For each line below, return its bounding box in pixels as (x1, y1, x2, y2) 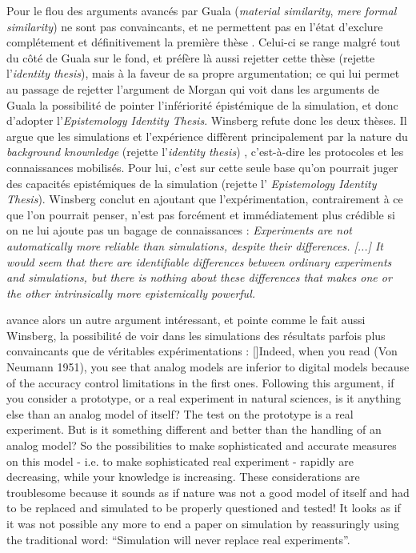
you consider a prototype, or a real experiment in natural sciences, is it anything (6, 390, 401, 407)
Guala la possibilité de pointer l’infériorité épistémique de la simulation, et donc (6, 96, 398, 113)
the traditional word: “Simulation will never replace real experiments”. (6, 531, 350, 547)
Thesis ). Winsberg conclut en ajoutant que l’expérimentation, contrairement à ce (6, 190, 403, 207)
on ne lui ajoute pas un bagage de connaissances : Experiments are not (6, 222, 352, 238)
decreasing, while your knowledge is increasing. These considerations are (6, 468, 360, 485)
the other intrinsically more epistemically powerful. (6, 284, 256, 301)
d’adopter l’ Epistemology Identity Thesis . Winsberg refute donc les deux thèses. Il (6, 112, 407, 129)
